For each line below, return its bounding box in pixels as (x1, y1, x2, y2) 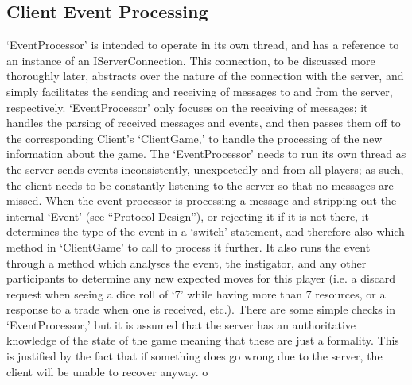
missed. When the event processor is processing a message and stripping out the (6, 192, 397, 209)
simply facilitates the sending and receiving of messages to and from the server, (6, 83, 393, 99)
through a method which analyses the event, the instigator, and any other (6, 254, 367, 271)
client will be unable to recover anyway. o (6, 363, 208, 379)
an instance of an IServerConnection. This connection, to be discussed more (6, 52, 375, 68)
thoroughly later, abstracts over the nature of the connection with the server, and (6, 67, 404, 84)
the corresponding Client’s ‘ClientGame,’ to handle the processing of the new (6, 129, 383, 146)
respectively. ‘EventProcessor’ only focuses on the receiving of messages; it (6, 98, 368, 115)
